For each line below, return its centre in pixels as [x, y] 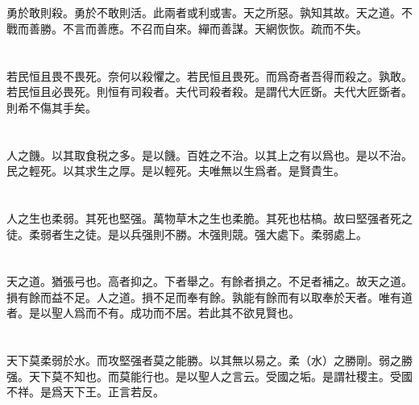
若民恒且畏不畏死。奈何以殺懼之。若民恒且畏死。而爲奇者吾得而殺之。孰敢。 [209, 75]
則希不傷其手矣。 [52, 107]
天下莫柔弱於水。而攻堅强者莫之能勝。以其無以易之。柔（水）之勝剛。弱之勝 [209, 360]
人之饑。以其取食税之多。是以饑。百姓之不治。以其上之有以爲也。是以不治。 [209, 154]
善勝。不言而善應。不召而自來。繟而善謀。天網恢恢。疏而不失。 [198, 28]
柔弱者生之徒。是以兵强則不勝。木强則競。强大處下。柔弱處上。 [198, 234]
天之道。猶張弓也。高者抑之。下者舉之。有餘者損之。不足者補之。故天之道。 [209, 281]
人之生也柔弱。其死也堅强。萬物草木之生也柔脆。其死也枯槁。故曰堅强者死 [204, 217]
